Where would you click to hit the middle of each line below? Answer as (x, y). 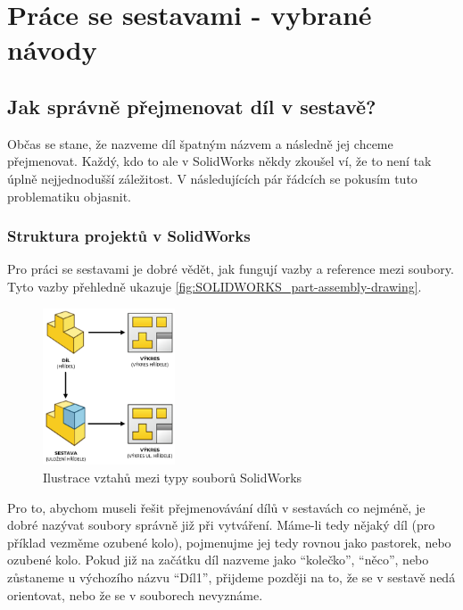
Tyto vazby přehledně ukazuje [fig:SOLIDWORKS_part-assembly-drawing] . (215, 286)
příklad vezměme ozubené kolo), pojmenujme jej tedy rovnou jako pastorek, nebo (229, 542)
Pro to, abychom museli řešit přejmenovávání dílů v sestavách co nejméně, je (216, 507)
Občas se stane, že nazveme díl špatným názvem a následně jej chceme (200, 143)
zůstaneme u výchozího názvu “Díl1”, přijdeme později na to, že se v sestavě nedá (231, 577)
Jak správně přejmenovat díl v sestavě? (192, 106)
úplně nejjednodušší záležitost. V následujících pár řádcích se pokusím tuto (212, 178)
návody (52, 49)
